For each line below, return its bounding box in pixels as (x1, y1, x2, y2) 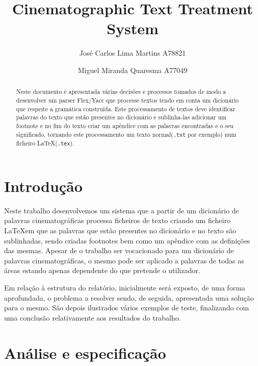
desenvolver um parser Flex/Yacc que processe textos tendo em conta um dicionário (16, 95, 239, 104)
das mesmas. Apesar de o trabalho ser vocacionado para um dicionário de (4, 245, 234, 256)
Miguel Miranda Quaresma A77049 (78, 64, 188, 75)
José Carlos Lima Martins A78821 (79, 47, 186, 58)
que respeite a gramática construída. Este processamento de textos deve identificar (16, 104, 236, 113)
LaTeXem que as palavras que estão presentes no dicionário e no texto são (4, 225, 236, 235)
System (107, 18, 159, 39)
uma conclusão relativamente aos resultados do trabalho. (4, 312, 181, 323)
